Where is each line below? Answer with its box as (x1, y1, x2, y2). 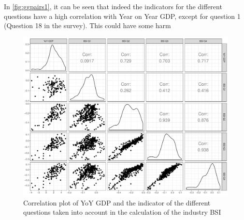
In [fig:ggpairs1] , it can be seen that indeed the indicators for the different (4, 1, 222, 11)
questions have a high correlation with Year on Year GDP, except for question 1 (4, 11, 241, 21)
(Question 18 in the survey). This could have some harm (4, 20, 171, 31)
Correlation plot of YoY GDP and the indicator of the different (23, 197, 211, 207)
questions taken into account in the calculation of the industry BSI (23, 207, 221, 217)
